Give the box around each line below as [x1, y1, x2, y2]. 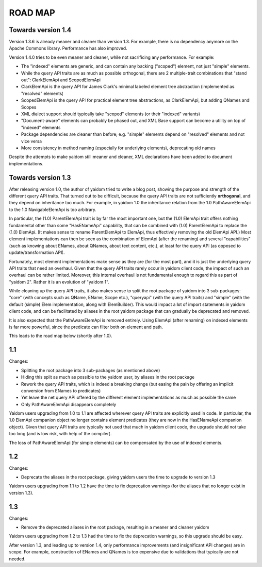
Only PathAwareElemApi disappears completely [21, 401, 116, 407]
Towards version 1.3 [9, 173, 71, 182]
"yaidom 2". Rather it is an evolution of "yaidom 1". [9, 279, 109, 284]
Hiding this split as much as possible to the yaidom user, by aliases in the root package [21, 374, 195, 380]
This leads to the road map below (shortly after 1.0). [9, 333, 113, 339]
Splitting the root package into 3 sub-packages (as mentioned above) [21, 367, 160, 373]
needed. [9, 556, 26, 562]
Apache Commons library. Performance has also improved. [9, 45, 127, 51]
